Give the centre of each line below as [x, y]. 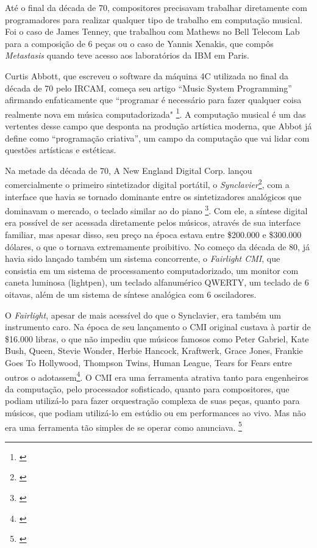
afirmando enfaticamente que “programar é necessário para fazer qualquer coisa [153, 100]
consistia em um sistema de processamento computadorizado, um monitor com [152, 270]
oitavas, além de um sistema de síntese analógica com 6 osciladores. [131, 294]
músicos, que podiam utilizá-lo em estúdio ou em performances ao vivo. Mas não [155, 413]
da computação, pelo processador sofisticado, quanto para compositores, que [147, 388]
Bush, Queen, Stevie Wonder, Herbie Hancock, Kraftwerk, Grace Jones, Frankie [154, 351]
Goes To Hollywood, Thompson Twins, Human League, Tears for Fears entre [148, 362]
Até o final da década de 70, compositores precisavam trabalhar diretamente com [156, 7]
